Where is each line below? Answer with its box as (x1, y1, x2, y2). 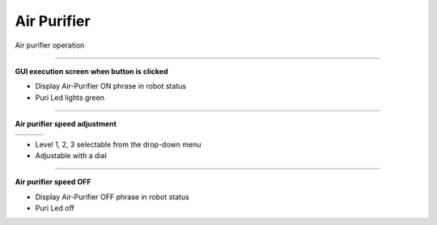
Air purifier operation (15, 40, 85, 50)
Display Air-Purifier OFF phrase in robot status (35, 192, 189, 202)
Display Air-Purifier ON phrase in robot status (35, 81, 186, 91)
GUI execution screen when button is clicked (15, 66, 168, 76)
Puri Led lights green (35, 93, 105, 102)
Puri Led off (35, 203, 74, 213)
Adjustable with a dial (35, 150, 107, 160)
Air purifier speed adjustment (15, 119, 117, 129)
